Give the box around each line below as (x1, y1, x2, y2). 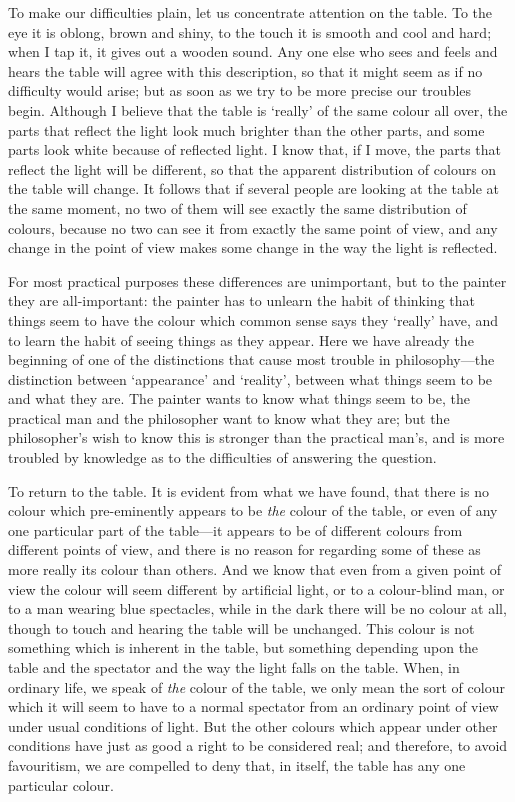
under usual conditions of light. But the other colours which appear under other (8, 715, 498, 736)
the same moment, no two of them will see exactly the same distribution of (8, 197, 467, 218)
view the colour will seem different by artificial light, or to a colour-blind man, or (8, 578, 505, 599)
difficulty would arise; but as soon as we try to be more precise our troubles (8, 80, 472, 101)
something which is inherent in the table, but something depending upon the (8, 637, 479, 658)
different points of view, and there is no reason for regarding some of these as (8, 539, 481, 560)
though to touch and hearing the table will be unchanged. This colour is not (8, 617, 475, 638)
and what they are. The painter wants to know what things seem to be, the (8, 388, 470, 409)
